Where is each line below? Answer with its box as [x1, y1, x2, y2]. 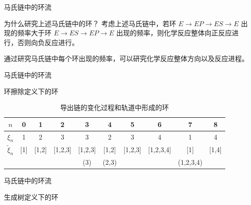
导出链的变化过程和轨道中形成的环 [60, 102, 169, 112]
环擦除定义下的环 [4, 86, 58, 96]
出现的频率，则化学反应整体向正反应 [116, 28, 232, 38]
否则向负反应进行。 [17, 37, 79, 47]
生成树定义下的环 [4, 191, 58, 202]
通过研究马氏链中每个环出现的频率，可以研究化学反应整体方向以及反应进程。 [4, 53, 249, 63]
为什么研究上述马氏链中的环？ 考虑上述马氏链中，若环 [4, 18, 176, 28]
